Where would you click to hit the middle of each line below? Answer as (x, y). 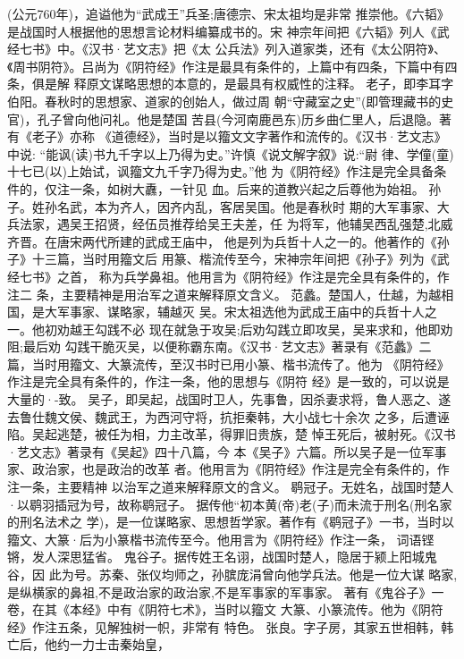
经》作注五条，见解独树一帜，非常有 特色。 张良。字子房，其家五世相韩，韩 (231, 626)
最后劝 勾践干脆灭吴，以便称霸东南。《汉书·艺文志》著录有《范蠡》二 (227, 346)
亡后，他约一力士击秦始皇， (89, 644)
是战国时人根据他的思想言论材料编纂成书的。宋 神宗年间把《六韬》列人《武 (228, 31)
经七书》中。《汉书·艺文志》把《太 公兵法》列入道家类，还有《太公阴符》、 (227, 49)
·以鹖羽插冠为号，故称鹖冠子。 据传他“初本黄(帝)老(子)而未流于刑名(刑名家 (230, 504)
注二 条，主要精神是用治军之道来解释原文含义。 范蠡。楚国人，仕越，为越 (224, 294)
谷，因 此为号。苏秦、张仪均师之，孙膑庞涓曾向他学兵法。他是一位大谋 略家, (232, 574)
